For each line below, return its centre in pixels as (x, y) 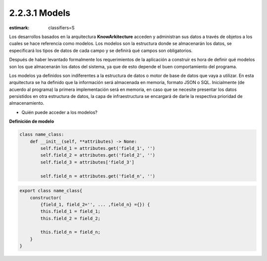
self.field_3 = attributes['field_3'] (87, 162)
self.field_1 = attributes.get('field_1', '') (98, 148)
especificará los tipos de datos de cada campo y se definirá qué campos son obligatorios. (101, 50)
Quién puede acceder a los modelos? (60, 112)
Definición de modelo (32, 122)
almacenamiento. (27, 103)
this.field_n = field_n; (70, 232)
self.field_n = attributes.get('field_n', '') (98, 176)
